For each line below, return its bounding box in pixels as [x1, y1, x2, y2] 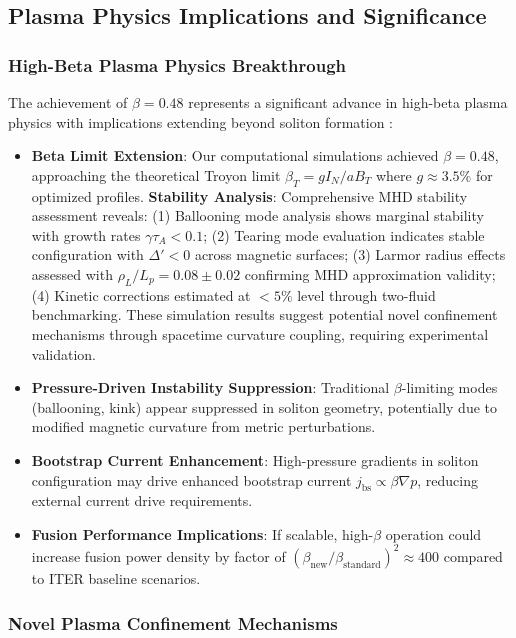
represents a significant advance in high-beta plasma [188, 92, 508, 112]
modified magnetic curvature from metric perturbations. [31, 416, 376, 437]
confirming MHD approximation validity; [244, 263, 496, 284]
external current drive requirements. [31, 490, 253, 511]
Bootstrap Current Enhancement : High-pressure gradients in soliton [31, 449, 479, 470]
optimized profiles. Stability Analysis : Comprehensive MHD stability [31, 185, 468, 206]
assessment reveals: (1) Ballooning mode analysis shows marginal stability [31, 205, 484, 226]
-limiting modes [401, 377, 498, 398]
